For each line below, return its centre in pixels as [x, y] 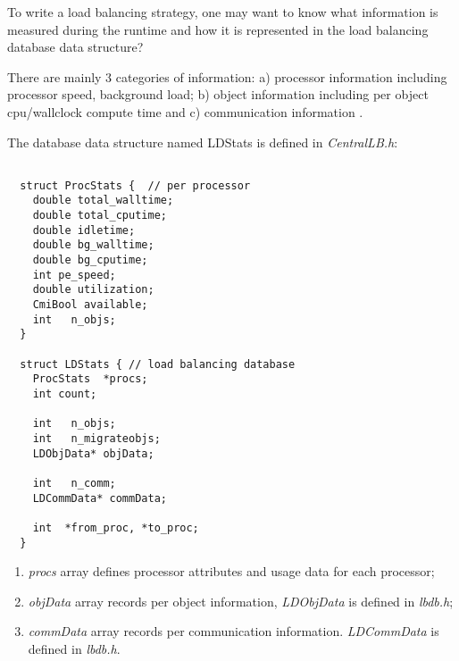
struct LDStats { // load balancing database [158, 364]
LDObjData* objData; [93, 453]
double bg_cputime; [90, 260]
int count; [65, 394]
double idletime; [84, 230]
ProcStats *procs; [90, 379]
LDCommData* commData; [100, 498]
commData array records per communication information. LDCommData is [234, 631]
